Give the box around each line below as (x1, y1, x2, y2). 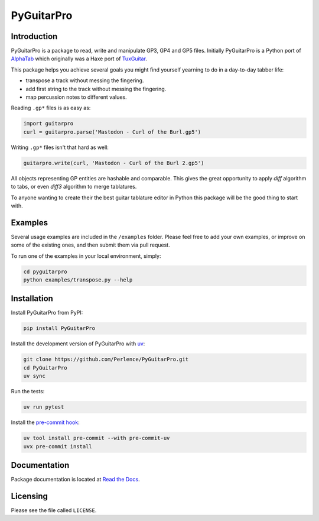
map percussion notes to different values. (25, 93, 127, 101)
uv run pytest (23, 404, 64, 410)
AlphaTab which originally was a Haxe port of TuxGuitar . (11, 55, 148, 62)
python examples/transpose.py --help (23, 276, 133, 283)
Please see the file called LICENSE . (11, 506, 97, 514)
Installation (11, 293, 53, 304)
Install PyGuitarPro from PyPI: (11, 309, 83, 316)
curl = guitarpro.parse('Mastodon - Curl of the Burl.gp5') (23, 128, 201, 135)
